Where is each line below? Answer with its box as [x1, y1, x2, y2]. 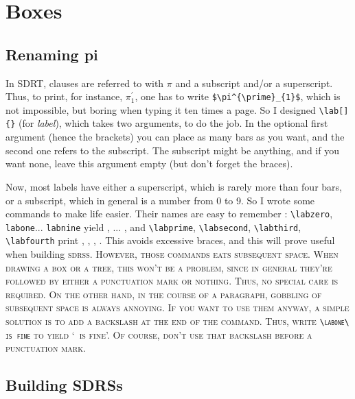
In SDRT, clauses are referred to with [5, 75, 164, 90]
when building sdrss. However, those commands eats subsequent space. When [5, 247, 339, 261]
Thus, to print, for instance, [5, 89, 123, 104]
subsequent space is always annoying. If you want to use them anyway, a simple [5, 300, 350, 315]
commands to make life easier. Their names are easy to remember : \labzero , [5, 206, 333, 221]
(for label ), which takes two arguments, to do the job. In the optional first [18, 116, 328, 130]
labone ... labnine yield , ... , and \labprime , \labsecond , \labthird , [5, 219, 301, 234]
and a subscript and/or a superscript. [175, 75, 333, 90]
